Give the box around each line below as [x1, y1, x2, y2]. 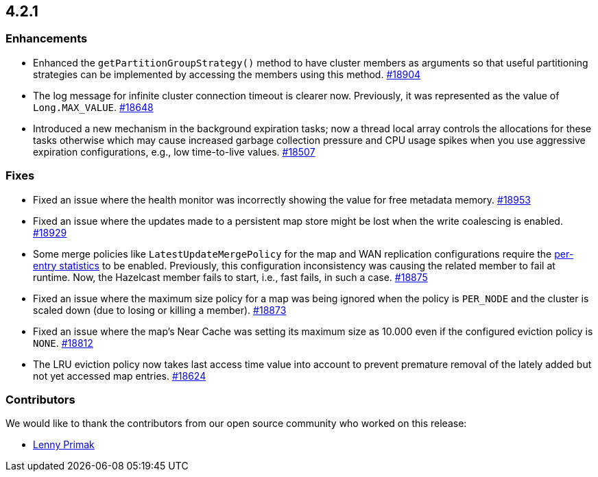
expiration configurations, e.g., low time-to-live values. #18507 [33, 145, 315, 158]
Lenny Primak [33, 439, 95, 451]
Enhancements [5, 32, 88, 46]
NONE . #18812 [33, 337, 93, 349]
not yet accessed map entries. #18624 [33, 369, 206, 382]
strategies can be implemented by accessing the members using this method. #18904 [33, 68, 421, 80]
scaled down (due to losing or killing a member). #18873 [33, 304, 287, 316]
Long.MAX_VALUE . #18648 [33, 101, 154, 113]
